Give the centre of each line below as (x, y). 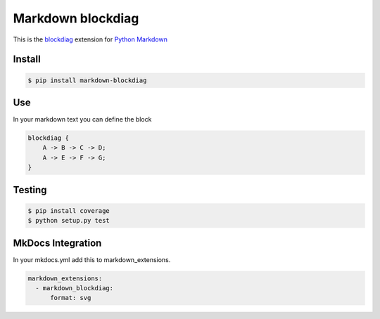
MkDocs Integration (57, 243)
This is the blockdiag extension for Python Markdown (90, 39)
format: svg (71, 298)
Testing (30, 190)
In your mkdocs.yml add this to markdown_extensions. (92, 259)
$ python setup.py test (69, 221)
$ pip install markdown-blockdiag (87, 80)
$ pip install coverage (69, 210)
